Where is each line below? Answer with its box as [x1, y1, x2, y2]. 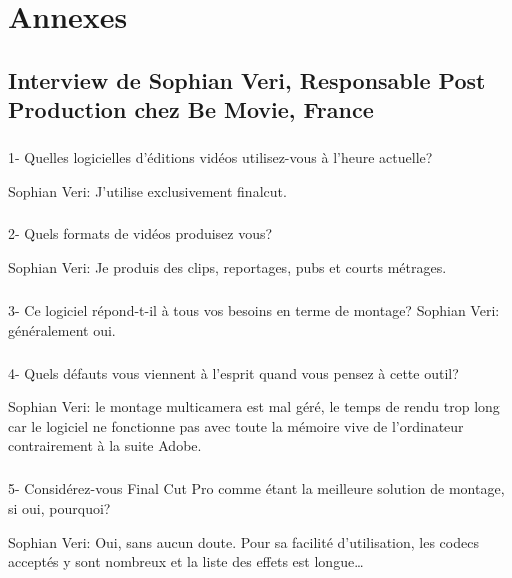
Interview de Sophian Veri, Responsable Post [8, 64, 486, 95]
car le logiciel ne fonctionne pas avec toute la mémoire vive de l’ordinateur [8, 415, 464, 436]
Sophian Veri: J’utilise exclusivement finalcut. [8, 180, 287, 201]
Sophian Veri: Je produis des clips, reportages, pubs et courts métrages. [8, 257, 447, 278]
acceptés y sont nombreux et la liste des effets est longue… [8, 551, 364, 572]
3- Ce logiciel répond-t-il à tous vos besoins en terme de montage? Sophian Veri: [8, 300, 500, 321]
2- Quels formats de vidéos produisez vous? [8, 223, 273, 244]
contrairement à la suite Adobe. [8, 435, 202, 456]
